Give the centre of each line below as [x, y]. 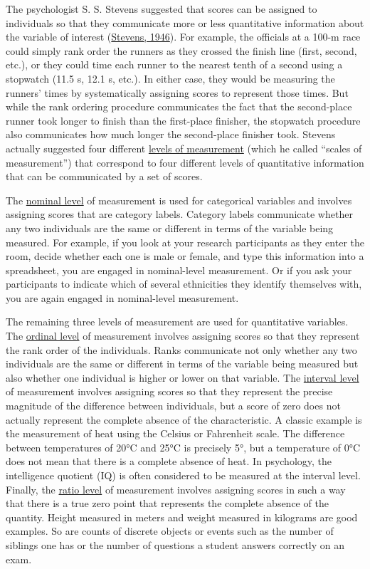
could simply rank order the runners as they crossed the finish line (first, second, [181, 50]
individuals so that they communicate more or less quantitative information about [185, 22]
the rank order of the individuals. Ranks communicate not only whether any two [181, 349]
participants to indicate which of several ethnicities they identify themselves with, [184, 284]
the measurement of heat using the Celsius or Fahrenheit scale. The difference [175, 433]
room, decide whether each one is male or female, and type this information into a [185, 256]
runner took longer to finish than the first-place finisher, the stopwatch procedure [183, 120]
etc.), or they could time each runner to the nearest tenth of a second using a [174, 64]
